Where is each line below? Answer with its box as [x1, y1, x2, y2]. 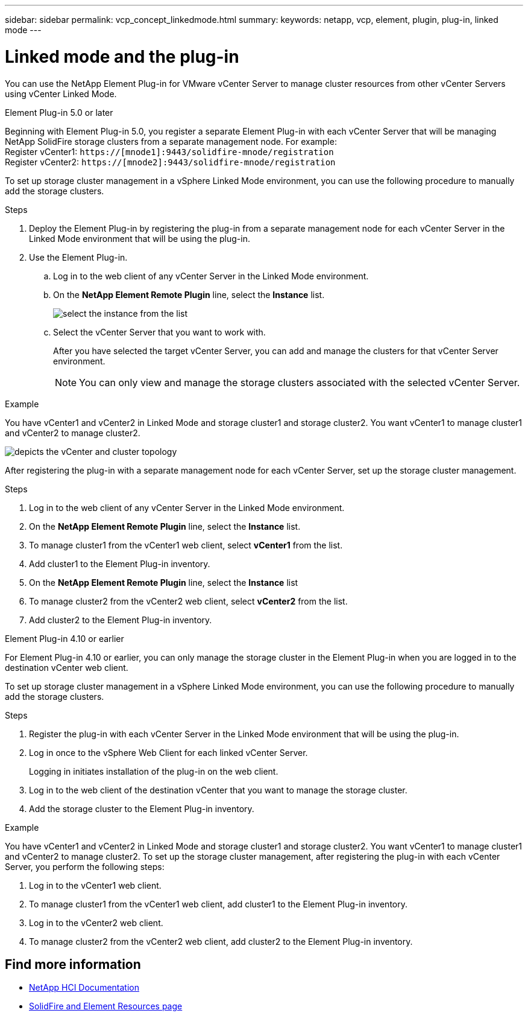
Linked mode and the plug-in [5, 46, 239, 67]
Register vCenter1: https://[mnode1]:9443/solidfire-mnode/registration [5, 146, 334, 157]
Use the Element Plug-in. [29, 252, 128, 262]
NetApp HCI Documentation [29, 982, 139, 993]
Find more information [5, 956, 141, 972]
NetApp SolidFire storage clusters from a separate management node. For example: [5, 136, 337, 147]
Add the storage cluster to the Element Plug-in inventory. [29, 803, 254, 814]
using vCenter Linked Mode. [5, 88, 117, 99]
